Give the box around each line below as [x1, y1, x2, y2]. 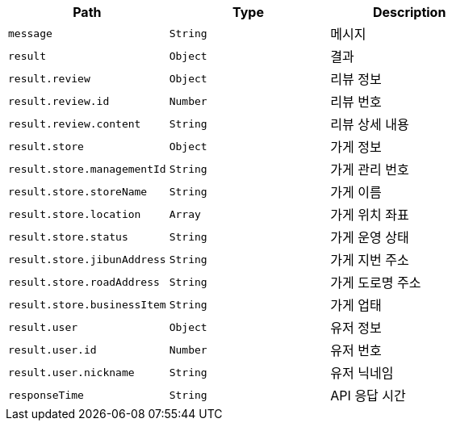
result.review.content [8, 117, 141, 130]
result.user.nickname [8, 366, 135, 379]
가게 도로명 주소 [330, 274, 421, 291]
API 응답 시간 [330, 387, 406, 404]
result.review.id [8, 94, 110, 107]
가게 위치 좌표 [330, 207, 409, 223]
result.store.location [8, 207, 141, 220]
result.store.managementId [8, 162, 166, 175]
